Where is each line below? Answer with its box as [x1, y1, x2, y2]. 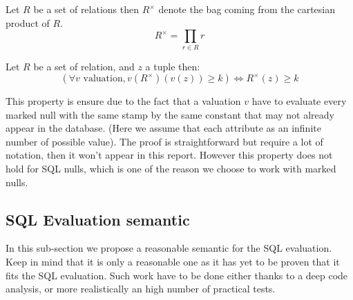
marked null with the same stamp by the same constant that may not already [6, 107, 334, 121]
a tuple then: [145, 59, 200, 73]
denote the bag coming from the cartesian [158, 2, 336, 16]
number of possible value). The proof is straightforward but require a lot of [6, 134, 323, 148]
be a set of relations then [33, 2, 140, 16]
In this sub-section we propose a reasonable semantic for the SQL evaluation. [6, 241, 332, 255]
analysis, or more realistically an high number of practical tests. [6, 281, 276, 296]
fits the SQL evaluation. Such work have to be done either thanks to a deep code [6, 268, 348, 282]
